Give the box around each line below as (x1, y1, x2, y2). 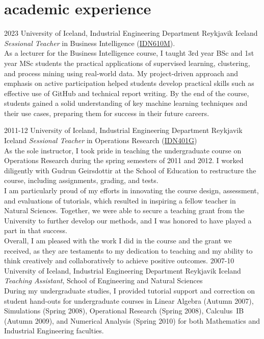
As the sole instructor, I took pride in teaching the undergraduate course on (4, 145, 242, 155)
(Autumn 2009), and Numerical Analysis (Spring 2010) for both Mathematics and (4, 315, 260, 326)
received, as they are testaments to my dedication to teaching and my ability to (4, 245, 253, 256)
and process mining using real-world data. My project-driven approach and (4, 67, 239, 78)
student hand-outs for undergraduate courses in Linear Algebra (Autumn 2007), (4, 295, 254, 306)
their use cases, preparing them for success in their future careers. (4, 107, 209, 118)
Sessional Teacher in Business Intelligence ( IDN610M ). (4, 37, 175, 48)
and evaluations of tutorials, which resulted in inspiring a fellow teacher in (4, 195, 236, 206)
